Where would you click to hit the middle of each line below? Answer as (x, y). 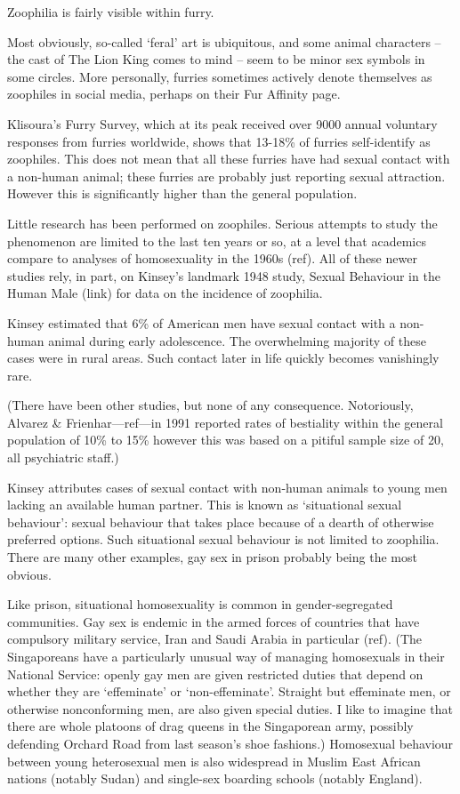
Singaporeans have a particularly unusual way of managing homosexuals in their (226, 656)
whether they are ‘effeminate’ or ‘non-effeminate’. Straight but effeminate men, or (229, 691)
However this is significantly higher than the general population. (182, 193)
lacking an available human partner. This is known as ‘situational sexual (205, 505)
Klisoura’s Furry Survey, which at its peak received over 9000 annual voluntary (222, 123)
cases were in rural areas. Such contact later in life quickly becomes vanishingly (223, 358)
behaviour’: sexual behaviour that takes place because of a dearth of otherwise (221, 521)
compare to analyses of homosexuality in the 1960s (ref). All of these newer (212, 258)
